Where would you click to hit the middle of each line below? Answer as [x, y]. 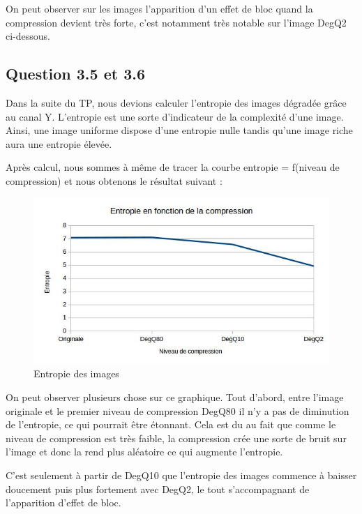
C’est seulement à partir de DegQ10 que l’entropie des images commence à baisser [181, 475]
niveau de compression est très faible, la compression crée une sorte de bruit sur [176, 438]
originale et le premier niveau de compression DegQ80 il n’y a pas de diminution [178, 410]
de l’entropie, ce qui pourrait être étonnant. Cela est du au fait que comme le [171, 424]
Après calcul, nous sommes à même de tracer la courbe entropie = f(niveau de [173, 167]
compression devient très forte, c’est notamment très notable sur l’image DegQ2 [176, 22]
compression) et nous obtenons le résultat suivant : [114, 180]
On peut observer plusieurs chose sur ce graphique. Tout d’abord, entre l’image [175, 397]
